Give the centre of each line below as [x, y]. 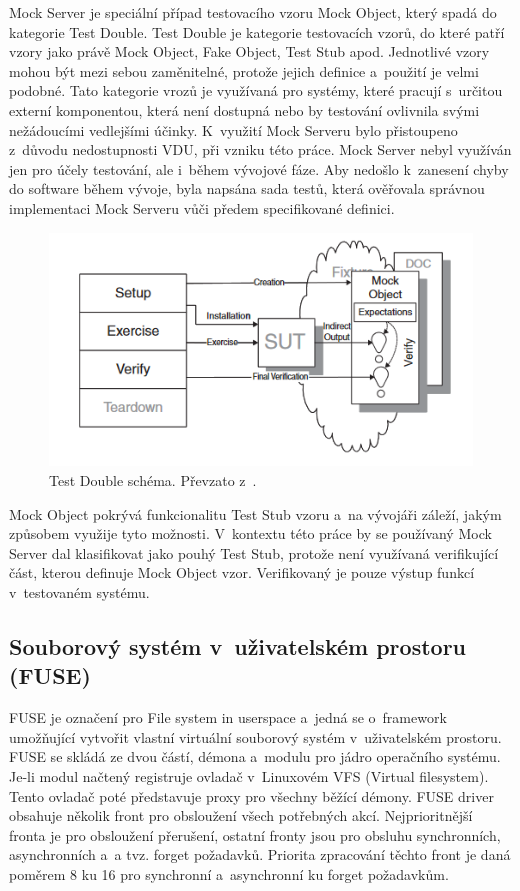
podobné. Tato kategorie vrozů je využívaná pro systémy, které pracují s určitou [256, 90]
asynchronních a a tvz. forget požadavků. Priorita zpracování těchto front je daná [260, 854]
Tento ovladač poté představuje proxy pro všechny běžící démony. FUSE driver [251, 795]
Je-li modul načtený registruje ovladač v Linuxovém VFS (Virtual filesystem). [249, 775]
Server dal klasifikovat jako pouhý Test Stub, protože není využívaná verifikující [254, 552]
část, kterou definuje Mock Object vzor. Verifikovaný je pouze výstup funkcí [242, 572]
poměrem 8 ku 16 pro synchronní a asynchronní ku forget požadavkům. [229, 873]
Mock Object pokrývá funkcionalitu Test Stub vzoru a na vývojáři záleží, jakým [255, 513]
